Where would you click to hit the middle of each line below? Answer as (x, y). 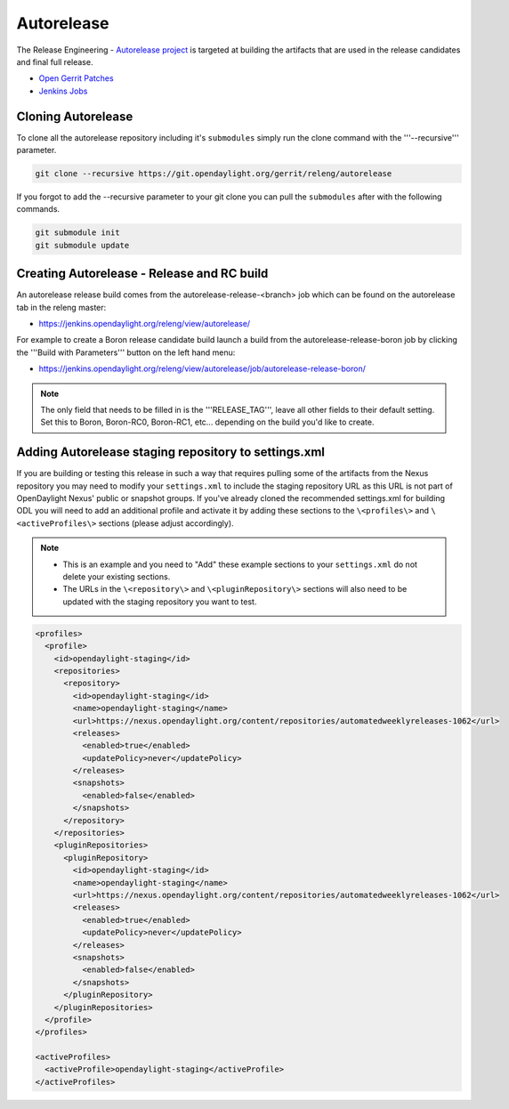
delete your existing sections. (117, 577)
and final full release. (55, 61)
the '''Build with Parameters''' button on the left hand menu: (126, 352)
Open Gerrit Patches (77, 78)
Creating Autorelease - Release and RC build (142, 274)
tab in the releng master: (61, 307)
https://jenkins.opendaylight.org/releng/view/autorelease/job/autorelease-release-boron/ (202, 368)
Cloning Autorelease (75, 116)
